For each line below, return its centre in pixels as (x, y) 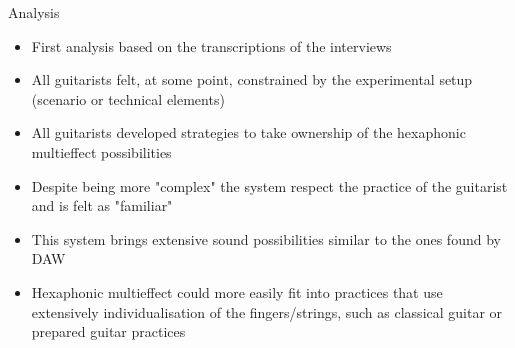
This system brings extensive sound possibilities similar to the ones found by (266, 238)
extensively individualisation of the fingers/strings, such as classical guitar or (267, 311)
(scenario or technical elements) (128, 98)
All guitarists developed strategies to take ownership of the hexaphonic (248, 132)
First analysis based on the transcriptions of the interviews (211, 45)
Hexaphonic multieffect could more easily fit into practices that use (237, 291)
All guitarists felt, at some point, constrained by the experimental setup (252, 79)
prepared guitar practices (108, 331)
